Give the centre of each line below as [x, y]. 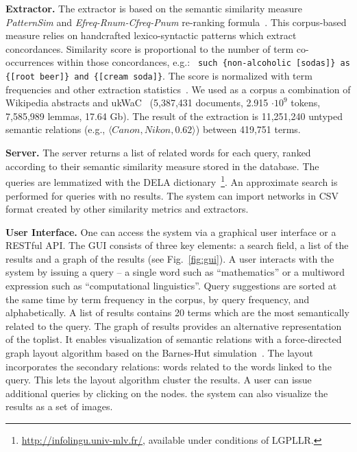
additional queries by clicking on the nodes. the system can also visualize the [167, 393]
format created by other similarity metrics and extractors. [127, 209]
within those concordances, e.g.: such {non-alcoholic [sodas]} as [204, 62]
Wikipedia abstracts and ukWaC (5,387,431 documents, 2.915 [137, 103]
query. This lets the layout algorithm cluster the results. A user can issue [159, 380]
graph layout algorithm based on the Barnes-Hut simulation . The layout [159, 353]
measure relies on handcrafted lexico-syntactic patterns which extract [151, 35]
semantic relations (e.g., [56, 129]
